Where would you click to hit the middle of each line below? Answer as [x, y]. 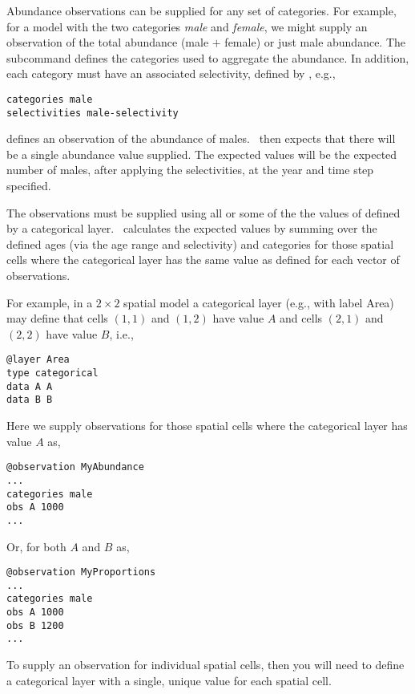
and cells [301, 318]
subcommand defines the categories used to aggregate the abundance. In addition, [208, 57]
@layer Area [38, 360]
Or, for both [36, 546]
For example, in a [50, 302]
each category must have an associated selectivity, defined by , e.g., [171, 73]
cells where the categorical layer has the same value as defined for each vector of [203, 260]
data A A [30, 386]
